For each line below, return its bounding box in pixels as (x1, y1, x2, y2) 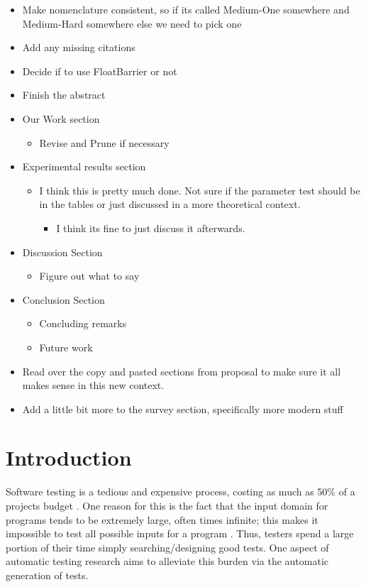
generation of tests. (6, 567, 89, 582)
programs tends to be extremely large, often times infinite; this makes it (6, 512, 318, 527)
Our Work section (22, 111, 100, 126)
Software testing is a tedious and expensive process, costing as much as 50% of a (6, 484, 355, 499)
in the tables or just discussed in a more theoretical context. (39, 197, 301, 212)
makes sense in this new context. (22, 378, 165, 393)
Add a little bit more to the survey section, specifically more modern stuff (22, 401, 343, 416)
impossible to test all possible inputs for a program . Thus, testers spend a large (6, 526, 354, 541)
